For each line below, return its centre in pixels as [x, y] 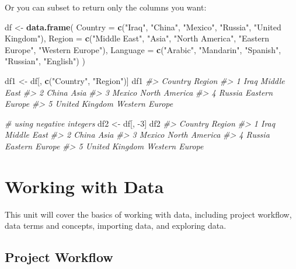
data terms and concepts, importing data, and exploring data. [116, 226]
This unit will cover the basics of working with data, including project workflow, [148, 214]
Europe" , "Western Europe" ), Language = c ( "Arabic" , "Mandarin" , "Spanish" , [143, 49]
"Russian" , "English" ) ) [45, 61]
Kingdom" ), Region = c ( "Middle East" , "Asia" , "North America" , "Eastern [137, 38]
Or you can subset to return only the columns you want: [106, 7]
